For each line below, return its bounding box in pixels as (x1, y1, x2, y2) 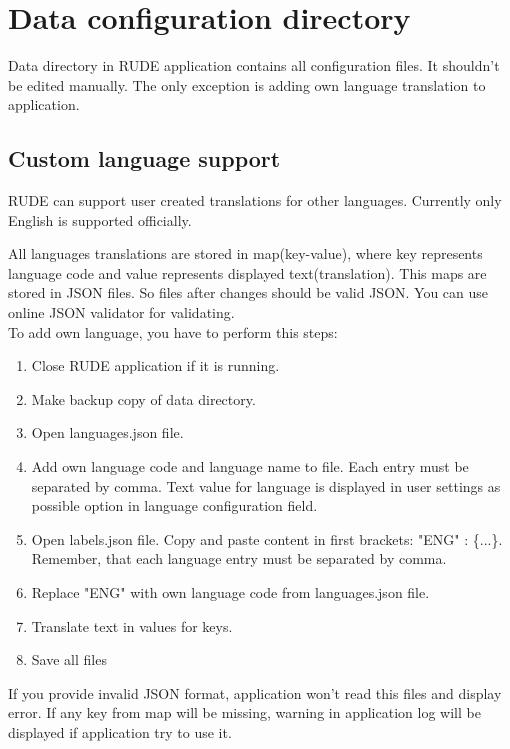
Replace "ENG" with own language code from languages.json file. (31, 582, 430, 603)
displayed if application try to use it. (8, 721, 232, 742)
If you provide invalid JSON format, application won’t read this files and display (8, 682, 502, 703)
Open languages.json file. (31, 422, 184, 443)
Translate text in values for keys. (31, 615, 233, 636)
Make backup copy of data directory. (31, 388, 256, 409)
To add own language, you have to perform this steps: (8, 321, 338, 342)
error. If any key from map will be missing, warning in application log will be (8, 702, 481, 723)
